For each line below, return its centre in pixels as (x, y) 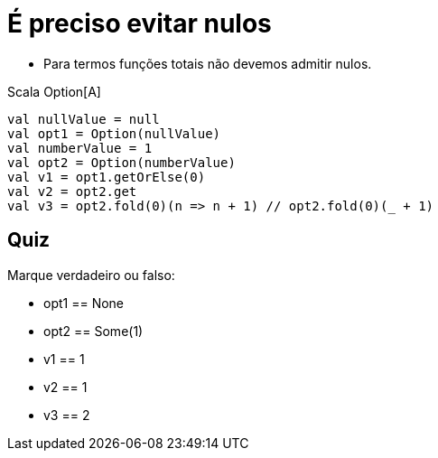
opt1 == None (84, 303)
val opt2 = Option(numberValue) (121, 162)
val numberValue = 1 (80, 148)
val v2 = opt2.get (72, 191)
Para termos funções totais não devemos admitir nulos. (208, 63)
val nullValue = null (84, 119)
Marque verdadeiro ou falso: (91, 275)
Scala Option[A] (54, 91)
